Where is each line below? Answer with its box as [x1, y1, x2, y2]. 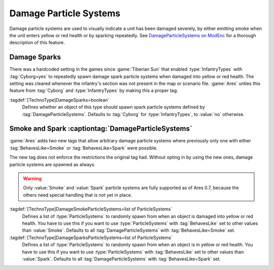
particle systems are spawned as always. [9, 161, 96, 167]
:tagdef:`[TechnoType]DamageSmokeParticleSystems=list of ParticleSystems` [9, 206, 173, 212]
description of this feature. [9, 40, 65, 46]
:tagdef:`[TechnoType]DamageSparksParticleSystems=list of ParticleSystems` [9, 234, 173, 241]
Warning [23, 175, 42, 182]
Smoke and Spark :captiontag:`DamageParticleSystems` [9, 125, 192, 133]
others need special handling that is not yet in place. [23, 192, 132, 198]
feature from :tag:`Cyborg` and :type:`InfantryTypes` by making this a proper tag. [9, 87, 179, 94]
